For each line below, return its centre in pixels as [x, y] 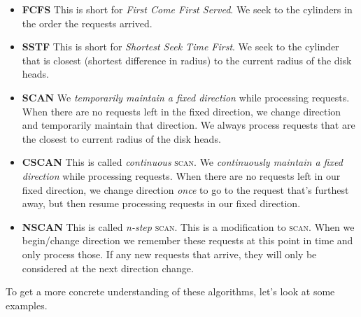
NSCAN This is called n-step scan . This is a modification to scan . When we [188, 226]
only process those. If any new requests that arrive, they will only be [169, 254]
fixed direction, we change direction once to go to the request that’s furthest [185, 189]
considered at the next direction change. [108, 268]
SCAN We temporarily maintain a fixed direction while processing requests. [186, 97]
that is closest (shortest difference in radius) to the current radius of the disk [187, 60]
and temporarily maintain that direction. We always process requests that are [189, 125]
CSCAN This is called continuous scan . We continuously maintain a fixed [182, 162]
